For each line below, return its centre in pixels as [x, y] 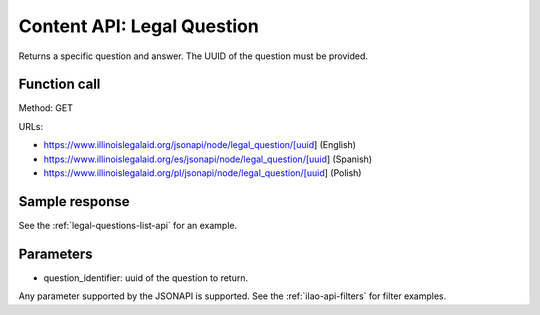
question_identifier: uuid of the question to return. [146, 277]
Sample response [74, 201]
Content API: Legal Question [138, 26]
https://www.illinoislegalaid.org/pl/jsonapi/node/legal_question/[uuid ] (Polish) [202, 173]
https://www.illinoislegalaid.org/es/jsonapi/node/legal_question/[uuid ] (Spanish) [208, 159]
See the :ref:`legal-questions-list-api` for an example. [128, 225]
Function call [59, 84]
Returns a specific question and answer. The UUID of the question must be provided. [193, 56]
